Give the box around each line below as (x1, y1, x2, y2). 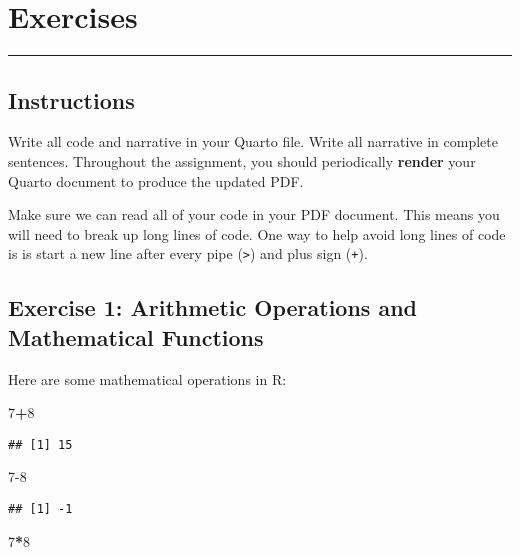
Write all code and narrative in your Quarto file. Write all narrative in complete (8, 131, 498, 152)
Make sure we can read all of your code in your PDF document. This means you (8, 204, 500, 225)
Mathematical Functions (8, 321, 264, 352)
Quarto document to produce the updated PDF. (8, 170, 304, 191)
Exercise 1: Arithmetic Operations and (8, 292, 418, 323)
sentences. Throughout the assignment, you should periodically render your (8, 150, 476, 171)
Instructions (8, 84, 135, 115)
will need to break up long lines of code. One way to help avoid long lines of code (8, 223, 506, 244)
